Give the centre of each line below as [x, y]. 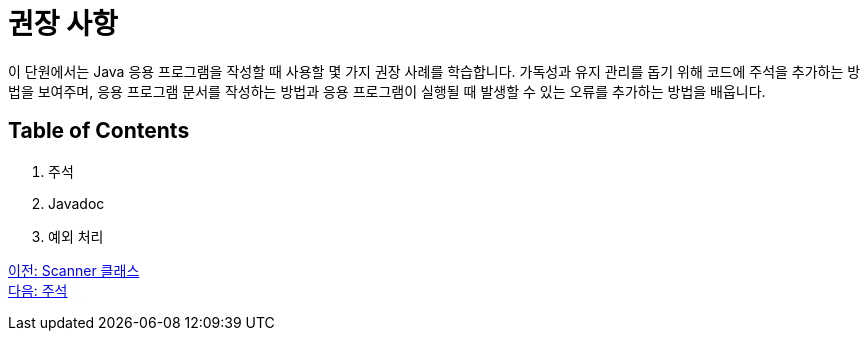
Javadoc [76, 203]
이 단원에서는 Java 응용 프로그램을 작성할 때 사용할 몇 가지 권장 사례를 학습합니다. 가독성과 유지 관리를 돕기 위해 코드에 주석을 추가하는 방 [434, 71]
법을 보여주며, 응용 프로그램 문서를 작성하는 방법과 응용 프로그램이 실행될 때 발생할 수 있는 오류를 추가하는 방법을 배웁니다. [387, 91]
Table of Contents [99, 131]
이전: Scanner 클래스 [74, 270]
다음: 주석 [38, 290]
